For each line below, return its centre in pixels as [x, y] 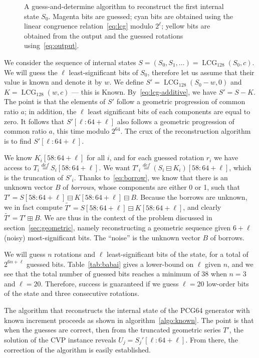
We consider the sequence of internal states [70, 62]
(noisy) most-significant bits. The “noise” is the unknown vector [102, 237]
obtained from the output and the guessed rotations [104, 35]
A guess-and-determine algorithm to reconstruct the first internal [124, 6]
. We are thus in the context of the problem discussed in [126, 218]
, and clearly [202, 207]
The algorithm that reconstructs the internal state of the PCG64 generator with [127, 310]
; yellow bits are [186, 26]
